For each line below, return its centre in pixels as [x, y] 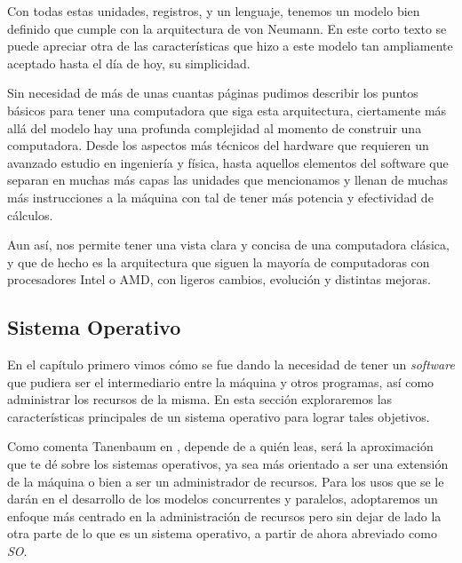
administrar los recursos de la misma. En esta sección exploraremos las [200, 399]
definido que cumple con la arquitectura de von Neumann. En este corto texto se [227, 28]
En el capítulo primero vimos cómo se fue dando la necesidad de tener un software [231, 365]
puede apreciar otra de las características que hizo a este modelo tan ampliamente [230, 46]
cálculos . [30, 214]
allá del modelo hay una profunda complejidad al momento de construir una [215, 127]
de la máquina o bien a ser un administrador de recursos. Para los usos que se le [226, 481]
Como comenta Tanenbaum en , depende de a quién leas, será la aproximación [220, 446]
